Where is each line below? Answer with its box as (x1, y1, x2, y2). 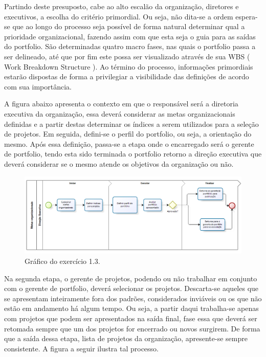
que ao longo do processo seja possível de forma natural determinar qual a (12, 21, 245, 32)
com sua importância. (4, 81, 72, 92)
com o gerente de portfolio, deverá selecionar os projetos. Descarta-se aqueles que (4, 283, 259, 294)
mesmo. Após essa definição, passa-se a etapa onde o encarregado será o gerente (4, 138, 254, 149)
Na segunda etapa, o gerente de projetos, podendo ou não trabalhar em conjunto (4, 273, 257, 283)
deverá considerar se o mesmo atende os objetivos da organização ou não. (4, 158, 234, 169)
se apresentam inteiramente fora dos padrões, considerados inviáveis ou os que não (4, 293, 262, 303)
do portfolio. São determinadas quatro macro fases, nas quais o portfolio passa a (4, 41, 256, 52)
